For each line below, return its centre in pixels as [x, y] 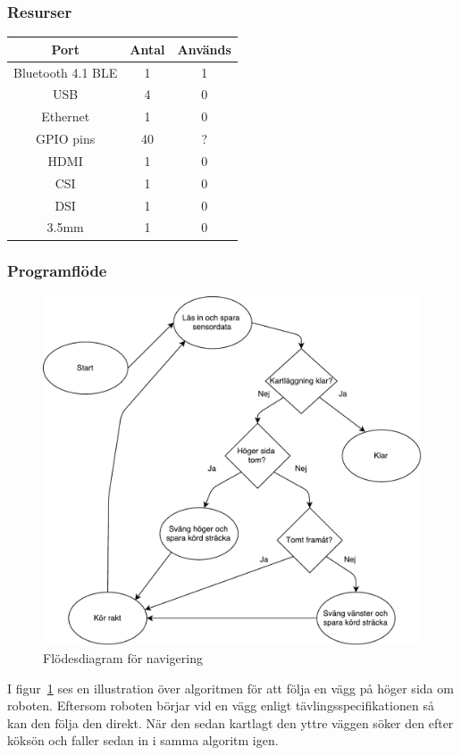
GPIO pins [66, 139]
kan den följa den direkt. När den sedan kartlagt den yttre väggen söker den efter [230, 722]
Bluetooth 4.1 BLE [66, 72]
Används [204, 49]
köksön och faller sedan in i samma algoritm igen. [143, 740]
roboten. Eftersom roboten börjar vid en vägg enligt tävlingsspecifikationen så [221, 705]
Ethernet [66, 116]
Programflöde [57, 271]
